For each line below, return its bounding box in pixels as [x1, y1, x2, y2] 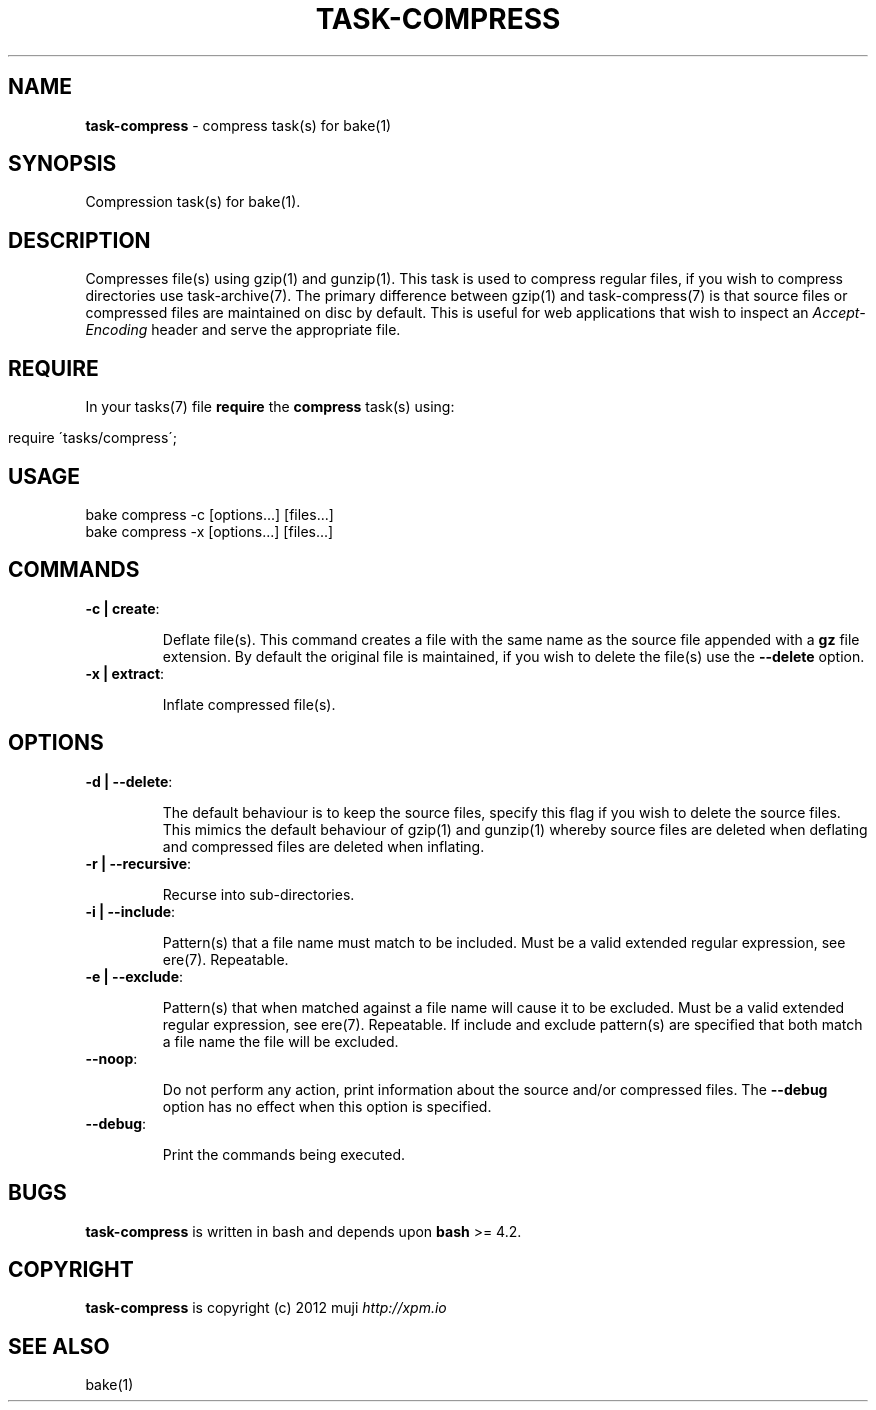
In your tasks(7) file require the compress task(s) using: [85, 398, 455, 416]
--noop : [85, 1049, 138, 1067]
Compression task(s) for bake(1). [85, 193, 301, 211]
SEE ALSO [8, 1333, 110, 1359]
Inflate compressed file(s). [162, 695, 336, 713]
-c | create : [85, 599, 160, 617]
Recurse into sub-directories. [162, 885, 355, 903]
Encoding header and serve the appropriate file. [85, 321, 401, 339]
